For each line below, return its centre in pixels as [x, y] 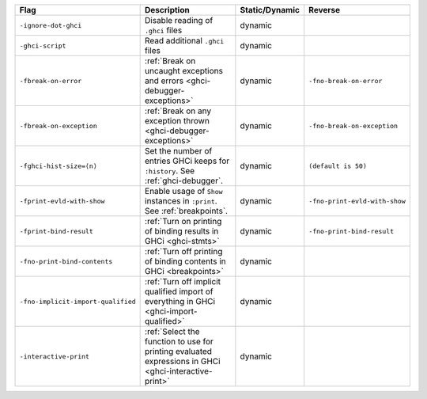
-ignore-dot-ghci [51, 25]
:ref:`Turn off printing [184, 251]
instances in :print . [181, 201]
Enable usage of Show [184, 191]
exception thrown [177, 121]
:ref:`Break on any [178, 111]
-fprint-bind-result [57, 231]
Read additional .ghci [185, 41]
